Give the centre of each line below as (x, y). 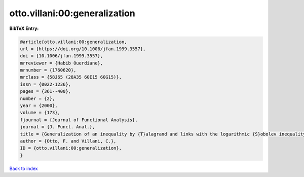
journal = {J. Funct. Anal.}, (58, 127)
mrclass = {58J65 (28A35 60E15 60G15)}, (71, 77)
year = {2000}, (39, 106)
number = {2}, (37, 98)
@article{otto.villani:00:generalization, (73, 42)
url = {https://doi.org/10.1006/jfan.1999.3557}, (83, 49)
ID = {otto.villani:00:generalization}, (71, 148)
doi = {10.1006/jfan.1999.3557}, (62, 56)
